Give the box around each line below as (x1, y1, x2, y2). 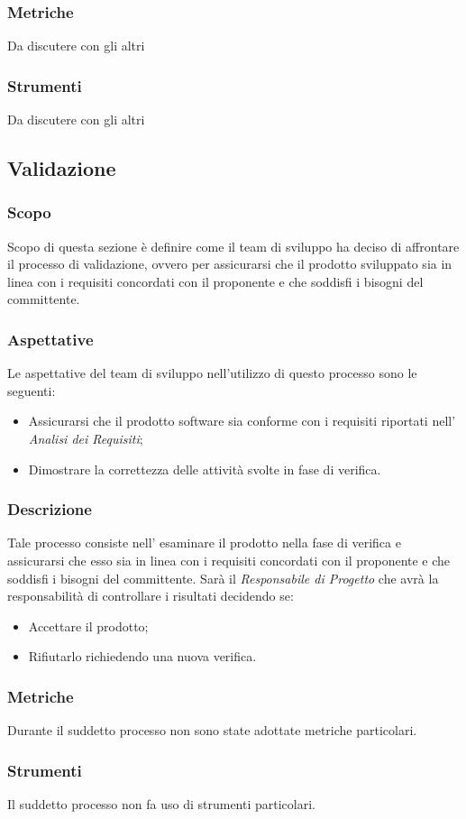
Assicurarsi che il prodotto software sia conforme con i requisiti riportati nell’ (28, 411, 456, 430)
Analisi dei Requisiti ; (28, 429, 143, 447)
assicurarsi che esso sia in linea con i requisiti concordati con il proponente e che (7, 551, 451, 569)
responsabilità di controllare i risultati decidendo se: (7, 586, 294, 605)
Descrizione (7, 498, 92, 520)
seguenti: (7, 381, 56, 400)
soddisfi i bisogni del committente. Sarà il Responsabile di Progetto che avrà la (7, 568, 439, 587)
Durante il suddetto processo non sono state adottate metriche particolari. (7, 721, 417, 740)
